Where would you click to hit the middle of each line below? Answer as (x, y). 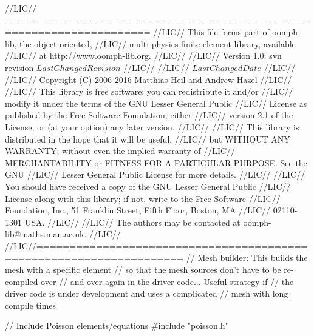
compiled (22, 281)
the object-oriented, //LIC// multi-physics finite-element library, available (158, 43)
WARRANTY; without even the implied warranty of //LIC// (120, 151)
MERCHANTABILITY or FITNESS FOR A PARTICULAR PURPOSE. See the (156, 162)
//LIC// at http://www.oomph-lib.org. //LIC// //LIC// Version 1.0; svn (143, 55)
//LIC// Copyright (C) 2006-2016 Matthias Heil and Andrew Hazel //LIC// (148, 79)
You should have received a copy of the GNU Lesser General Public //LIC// (148, 186)
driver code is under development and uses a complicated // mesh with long (147, 293)
